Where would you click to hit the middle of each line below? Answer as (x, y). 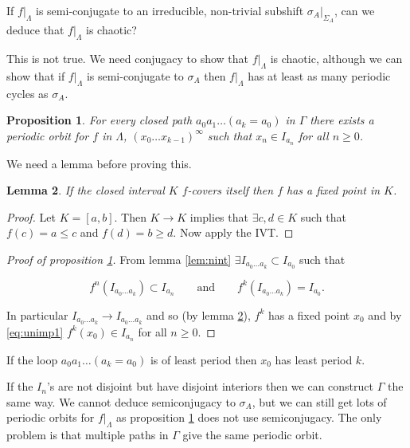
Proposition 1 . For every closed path (100, 120)
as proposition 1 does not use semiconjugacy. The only (249, 417)
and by (385, 314)
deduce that (35, 30)
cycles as (27, 93)
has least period (314, 359)
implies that (219, 216)
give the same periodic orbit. (252, 435)
